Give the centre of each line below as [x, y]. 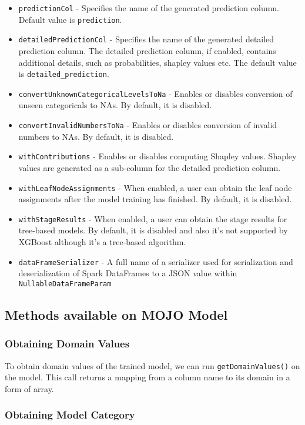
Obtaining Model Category [70, 415]
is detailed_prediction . [64, 74]
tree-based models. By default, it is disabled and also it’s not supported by [153, 230]
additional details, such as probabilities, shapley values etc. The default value [157, 62]
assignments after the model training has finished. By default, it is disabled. [155, 199]
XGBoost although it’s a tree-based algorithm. [102, 242]
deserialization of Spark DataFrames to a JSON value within [128, 273]
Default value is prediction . [70, 19]
